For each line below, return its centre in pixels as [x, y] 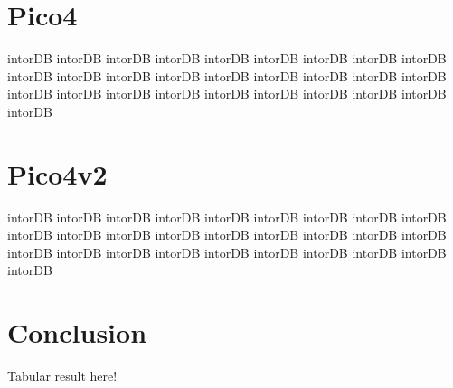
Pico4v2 [57, 173]
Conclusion [77, 332]
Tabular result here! [62, 376]
